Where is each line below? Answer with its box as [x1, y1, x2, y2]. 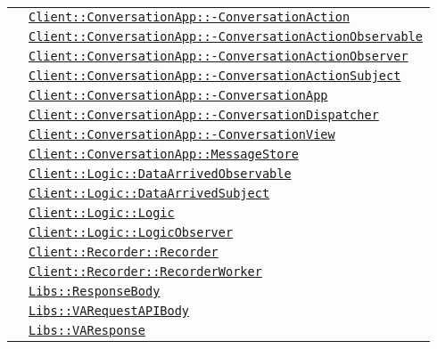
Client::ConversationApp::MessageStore [29, 147, 299, 161]
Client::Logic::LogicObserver [29, 225, 234, 239]
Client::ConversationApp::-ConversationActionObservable [29, 29, 423, 44]
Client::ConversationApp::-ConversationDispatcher [29, 108, 379, 122]
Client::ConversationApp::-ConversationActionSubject [29, 69, 401, 83]
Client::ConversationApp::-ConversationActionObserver [29, 49, 408, 63]
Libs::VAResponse [29, 323, 145, 337]
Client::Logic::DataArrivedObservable [29, 166, 292, 181]
